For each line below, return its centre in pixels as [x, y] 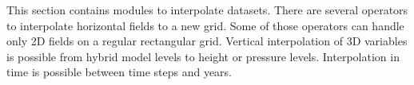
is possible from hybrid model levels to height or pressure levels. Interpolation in [203, 56]
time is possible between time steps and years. [119, 72]
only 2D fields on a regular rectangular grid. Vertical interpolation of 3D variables [207, 41]
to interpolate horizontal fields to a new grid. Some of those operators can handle [205, 25]
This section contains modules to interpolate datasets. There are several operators [207, 10]
